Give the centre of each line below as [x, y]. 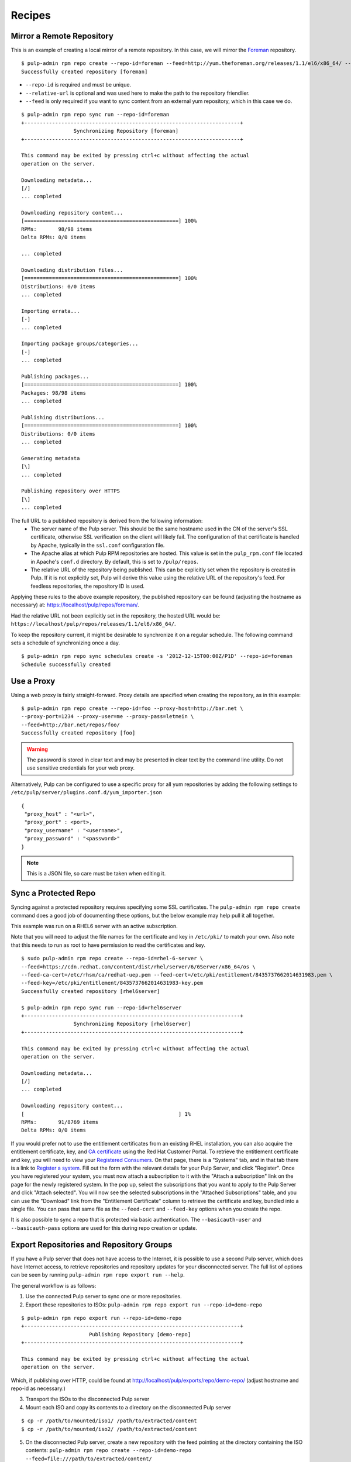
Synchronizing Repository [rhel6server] [132, 1024]
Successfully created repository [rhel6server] [91, 991]
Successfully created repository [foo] [78, 733]
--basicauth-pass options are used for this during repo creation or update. [104, 1227]
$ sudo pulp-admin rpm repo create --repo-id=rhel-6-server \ [112, 958]
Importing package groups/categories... [80, 344]
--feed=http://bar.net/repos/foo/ [70, 725]
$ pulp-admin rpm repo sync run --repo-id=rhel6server [101, 1008]
